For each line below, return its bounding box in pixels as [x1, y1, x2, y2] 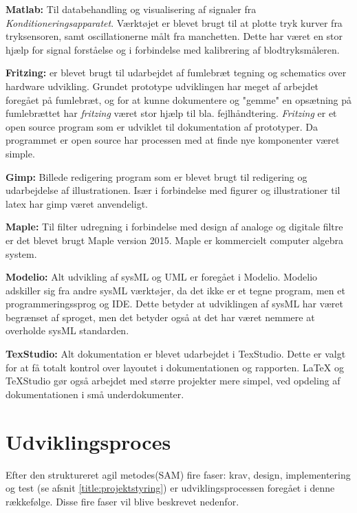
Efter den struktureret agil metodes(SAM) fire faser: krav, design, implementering [6, 467, 351, 481]
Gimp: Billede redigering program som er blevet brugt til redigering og [6, 169, 307, 184]
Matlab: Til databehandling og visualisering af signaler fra [6, 2, 257, 16]
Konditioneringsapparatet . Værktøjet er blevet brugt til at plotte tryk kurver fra [6, 15, 343, 30]
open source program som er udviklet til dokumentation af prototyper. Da [6, 119, 318, 133]
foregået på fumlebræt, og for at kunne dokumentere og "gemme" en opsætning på [6, 92, 352, 107]
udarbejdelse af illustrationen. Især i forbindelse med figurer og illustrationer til [6, 183, 340, 197]
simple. [6, 146, 35, 160]
